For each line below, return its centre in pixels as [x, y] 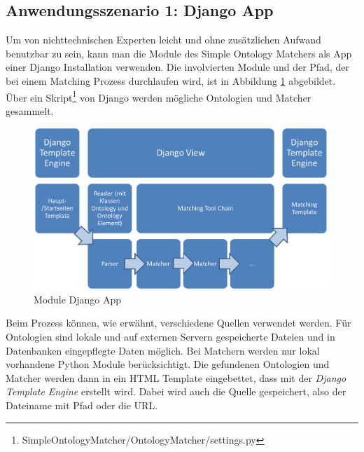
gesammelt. [30, 110]
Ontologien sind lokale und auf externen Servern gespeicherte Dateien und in [170, 337]
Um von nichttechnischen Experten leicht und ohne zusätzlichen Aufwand [163, 40]
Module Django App [78, 299]
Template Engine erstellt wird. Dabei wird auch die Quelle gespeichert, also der [176, 391]
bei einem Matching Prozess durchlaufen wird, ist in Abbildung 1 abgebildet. [171, 80]
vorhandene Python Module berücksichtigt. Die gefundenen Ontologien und [168, 364]
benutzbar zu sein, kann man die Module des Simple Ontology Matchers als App [179, 53]
